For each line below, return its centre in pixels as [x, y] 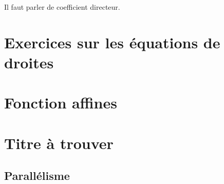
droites [29, 62]
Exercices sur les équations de [112, 42]
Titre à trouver [59, 143]
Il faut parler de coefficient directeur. [62, 7]
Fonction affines [61, 103]
